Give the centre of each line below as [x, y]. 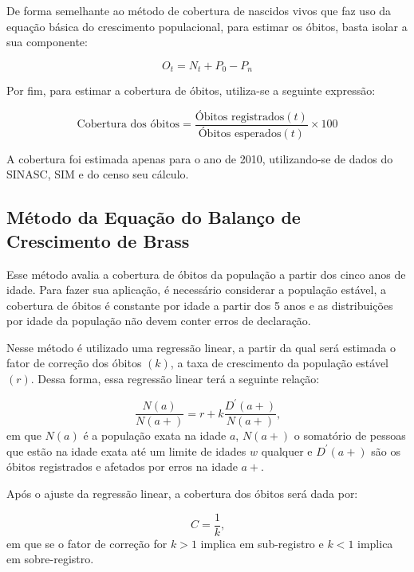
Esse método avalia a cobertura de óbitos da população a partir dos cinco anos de [206, 274]
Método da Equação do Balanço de [154, 217]
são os [386, 451]
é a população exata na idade [155, 435]
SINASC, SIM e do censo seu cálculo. [98, 174]
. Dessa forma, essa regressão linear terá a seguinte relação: [175, 379]
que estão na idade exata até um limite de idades [126, 451]
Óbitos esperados [240, 133]
